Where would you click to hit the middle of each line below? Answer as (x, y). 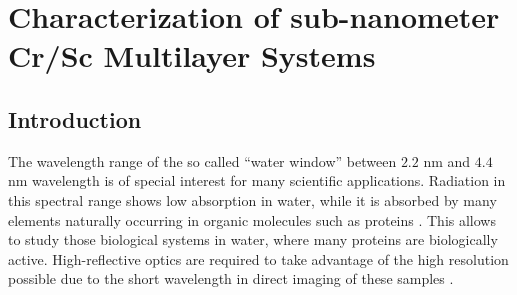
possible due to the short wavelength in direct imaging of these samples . (231, 278)
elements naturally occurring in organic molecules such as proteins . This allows (252, 219)
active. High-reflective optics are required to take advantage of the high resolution (258, 258)
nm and (447, 160)
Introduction (75, 118)
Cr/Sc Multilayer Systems (192, 55)
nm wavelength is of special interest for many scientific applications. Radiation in (257, 180)
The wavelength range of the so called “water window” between (202, 160)
